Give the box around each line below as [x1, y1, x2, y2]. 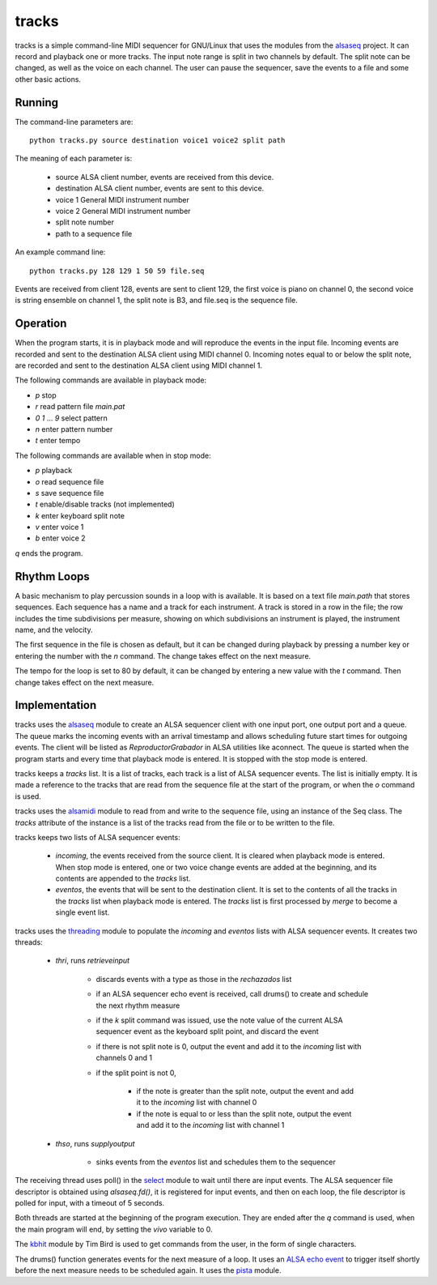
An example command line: [15, 247, 106, 257]
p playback [35, 466, 73, 476]
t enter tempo [35, 436, 81, 446]
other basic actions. [15, 74, 81, 84]
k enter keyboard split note [35, 510, 125, 520]
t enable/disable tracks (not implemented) [35, 499, 176, 510]
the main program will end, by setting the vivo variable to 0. [15, 1224, 213, 1234]
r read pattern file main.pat [35, 402, 125, 412]
